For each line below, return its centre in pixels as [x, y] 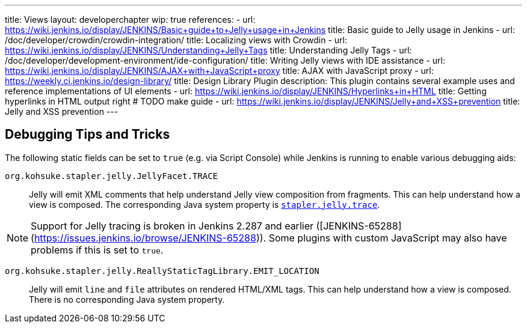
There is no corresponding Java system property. [127, 299]
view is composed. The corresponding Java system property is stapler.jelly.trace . [205, 204]
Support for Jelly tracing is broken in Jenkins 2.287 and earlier [172, 226]
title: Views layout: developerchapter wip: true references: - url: [130, 20]
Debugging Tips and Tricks [88, 135]
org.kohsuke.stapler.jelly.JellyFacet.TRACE [112, 176]
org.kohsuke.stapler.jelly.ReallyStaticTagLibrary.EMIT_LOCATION [162, 271]
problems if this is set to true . [97, 250]
